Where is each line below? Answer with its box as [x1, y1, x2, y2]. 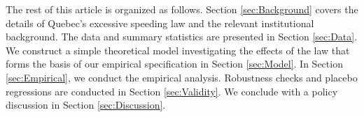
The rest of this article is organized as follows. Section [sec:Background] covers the [6, 2, 358, 16]
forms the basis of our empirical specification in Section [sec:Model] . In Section [6, 56, 343, 71]
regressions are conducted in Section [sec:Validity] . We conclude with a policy [6, 84, 338, 98]
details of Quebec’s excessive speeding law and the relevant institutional [6, 15, 314, 30]
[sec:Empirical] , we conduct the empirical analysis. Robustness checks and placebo [6, 70, 358, 84]
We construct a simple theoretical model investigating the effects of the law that [6, 42, 350, 57]
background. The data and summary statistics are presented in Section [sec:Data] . [6, 29, 358, 44]
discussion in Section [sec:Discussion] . [6, 97, 166, 112]
